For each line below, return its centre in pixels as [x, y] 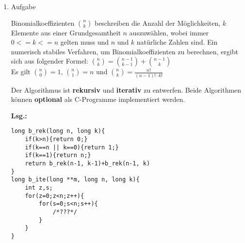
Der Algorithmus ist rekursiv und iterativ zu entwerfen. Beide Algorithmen [126, 89]
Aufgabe [23, 6]
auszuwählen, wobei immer [169, 32]
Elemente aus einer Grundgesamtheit [66, 32]
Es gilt [21, 72]
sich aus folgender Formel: [49, 61]
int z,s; [39, 188]
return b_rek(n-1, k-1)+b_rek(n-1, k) [88, 164]
